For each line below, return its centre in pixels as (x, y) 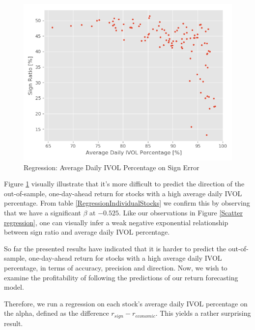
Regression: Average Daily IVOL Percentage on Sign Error (112, 167)
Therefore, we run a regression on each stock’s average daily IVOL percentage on (126, 303)
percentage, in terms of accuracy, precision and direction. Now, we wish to (116, 267)
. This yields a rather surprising (203, 313)
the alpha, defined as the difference (57, 313)
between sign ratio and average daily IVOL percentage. (87, 232)
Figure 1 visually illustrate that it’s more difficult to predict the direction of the (124, 184)
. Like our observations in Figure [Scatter (181, 212)
